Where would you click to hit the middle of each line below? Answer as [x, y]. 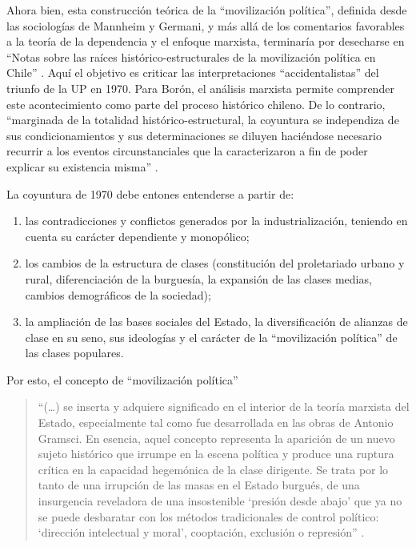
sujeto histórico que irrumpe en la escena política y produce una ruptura [216, 454]
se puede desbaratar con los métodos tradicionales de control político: [208, 516]
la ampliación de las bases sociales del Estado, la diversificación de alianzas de [216, 322]
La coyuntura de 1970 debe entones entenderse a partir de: [150, 193]
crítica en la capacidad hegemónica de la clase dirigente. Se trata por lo [213, 469]
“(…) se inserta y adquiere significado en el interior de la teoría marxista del [224, 406]
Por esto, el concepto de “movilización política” [122, 379]
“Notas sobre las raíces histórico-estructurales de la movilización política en [191, 56]
